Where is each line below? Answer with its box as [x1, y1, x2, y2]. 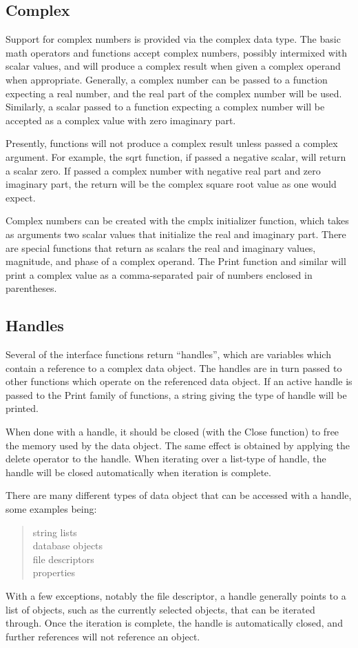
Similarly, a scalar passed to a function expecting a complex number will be [6, 99, 325, 114]
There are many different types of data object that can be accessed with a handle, [6, 488, 352, 502]
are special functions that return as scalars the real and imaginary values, [6, 240, 316, 255]
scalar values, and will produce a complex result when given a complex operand [6, 59, 341, 73]
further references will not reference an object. [6, 629, 200, 643]
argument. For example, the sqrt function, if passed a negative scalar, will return [6, 149, 346, 164]
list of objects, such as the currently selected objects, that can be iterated [6, 602, 315, 616]
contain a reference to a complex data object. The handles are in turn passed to [6, 360, 342, 375]
